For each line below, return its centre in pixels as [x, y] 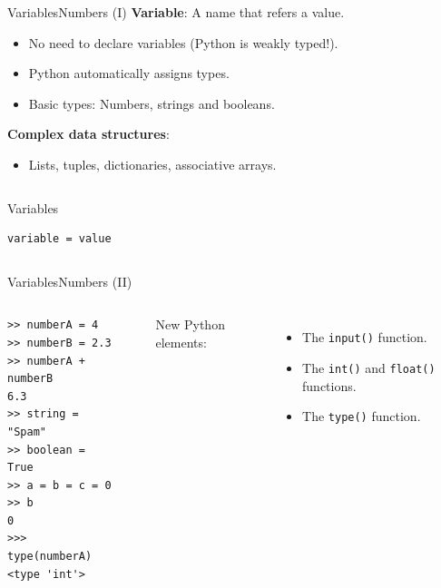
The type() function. [362, 416]
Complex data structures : [88, 134]
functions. [329, 385]
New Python [190, 324]
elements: [181, 342]
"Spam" [27, 431]
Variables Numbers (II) [70, 281]
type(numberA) [50, 557]
